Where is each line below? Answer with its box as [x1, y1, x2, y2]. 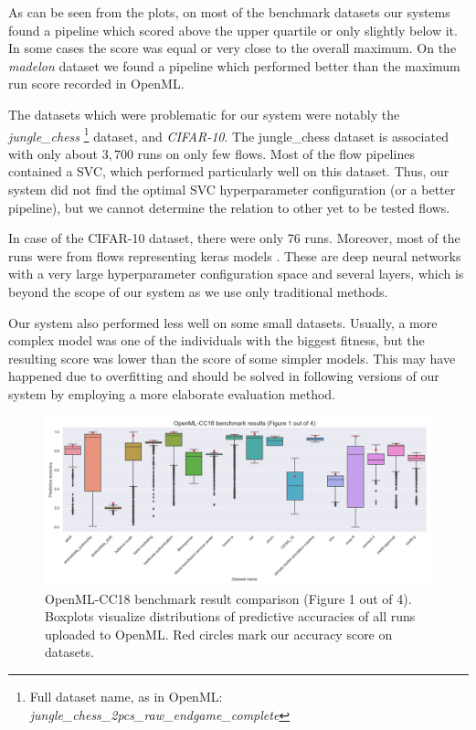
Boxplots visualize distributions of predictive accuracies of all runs [45, 607, 416, 626]
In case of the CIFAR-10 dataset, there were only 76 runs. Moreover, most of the [8, 228, 460, 248]
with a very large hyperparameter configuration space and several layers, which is [8, 264, 464, 283]
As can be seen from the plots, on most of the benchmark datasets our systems [8, 3, 450, 21]
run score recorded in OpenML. [8, 74, 185, 93]
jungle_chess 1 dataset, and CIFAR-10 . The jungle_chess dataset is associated [8, 123, 449, 145]
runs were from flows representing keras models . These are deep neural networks [8, 246, 461, 265]
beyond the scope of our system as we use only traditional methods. [8, 281, 388, 301]
